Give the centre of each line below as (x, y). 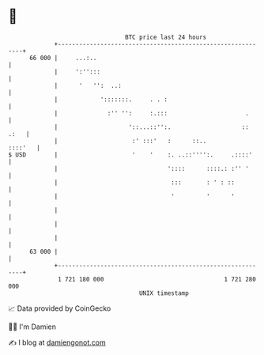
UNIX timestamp (164, 293)
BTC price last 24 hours (166, 37)
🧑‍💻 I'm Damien (32, 327)
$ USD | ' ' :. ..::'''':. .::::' (130, 155)
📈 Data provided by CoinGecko (60, 308)
